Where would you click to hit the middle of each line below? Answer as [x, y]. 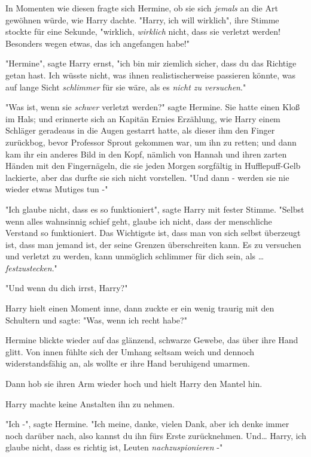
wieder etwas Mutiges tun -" [57, 189]
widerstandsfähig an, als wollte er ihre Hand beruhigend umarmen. [128, 363]
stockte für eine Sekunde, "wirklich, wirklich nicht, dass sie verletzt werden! [143, 31]
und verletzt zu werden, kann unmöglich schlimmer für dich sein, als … [135, 256]
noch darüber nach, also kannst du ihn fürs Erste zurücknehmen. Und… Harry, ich [156, 435]
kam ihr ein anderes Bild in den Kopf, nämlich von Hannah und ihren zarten [146, 154]
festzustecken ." [31, 267]
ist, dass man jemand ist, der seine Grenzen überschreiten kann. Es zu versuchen [153, 244]
